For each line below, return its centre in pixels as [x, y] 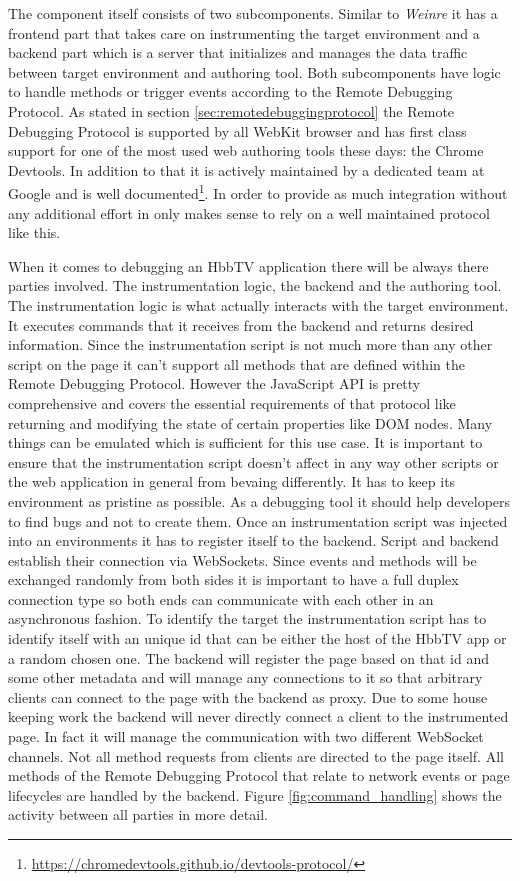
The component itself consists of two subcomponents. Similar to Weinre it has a [253, 13]
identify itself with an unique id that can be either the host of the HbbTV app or [257, 638]
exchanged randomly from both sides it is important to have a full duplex [233, 579]
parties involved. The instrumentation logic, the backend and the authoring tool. [255, 285]
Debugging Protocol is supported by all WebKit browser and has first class [237, 130]
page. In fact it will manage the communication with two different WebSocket [246, 736]
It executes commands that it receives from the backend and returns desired [241, 324]
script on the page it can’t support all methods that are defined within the [236, 363]
